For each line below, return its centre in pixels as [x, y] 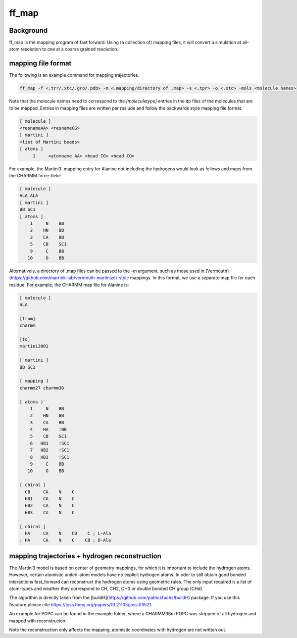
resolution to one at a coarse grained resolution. [70, 49]
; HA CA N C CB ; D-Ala [65, 540]
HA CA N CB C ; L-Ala [68, 533]
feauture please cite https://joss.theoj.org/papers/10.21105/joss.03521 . [81, 604]
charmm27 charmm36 [42, 388]
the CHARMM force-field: [35, 176]
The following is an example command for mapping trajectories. [74, 75]
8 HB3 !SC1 [49, 457]
